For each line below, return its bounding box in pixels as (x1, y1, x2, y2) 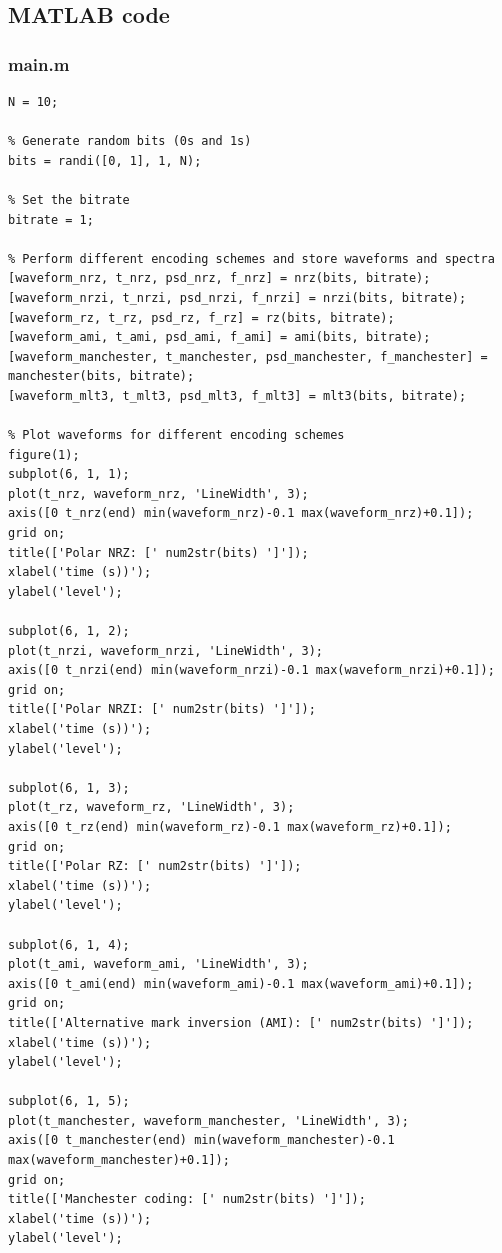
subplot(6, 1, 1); (8, 467, 130, 482)
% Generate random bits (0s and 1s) (8, 134, 252, 149)
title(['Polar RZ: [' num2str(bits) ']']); (8, 859, 302, 874)
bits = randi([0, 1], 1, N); (8, 153, 202, 168)
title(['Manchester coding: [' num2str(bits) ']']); (8, 1192, 366, 1207)
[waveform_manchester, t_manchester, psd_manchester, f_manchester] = (8, 349, 488, 364)
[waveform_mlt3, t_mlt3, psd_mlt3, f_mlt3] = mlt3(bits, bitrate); (8, 388, 467, 403)
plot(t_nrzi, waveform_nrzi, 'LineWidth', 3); (8, 643, 323, 658)
